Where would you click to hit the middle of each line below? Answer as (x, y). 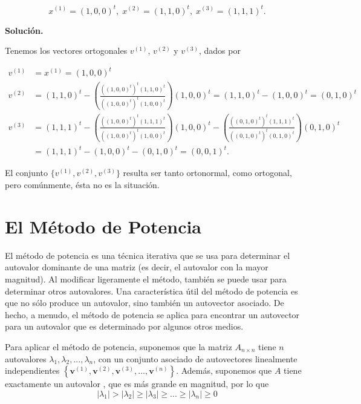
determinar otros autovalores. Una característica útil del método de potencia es (151, 291)
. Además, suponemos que (224, 370)
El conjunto (26, 173)
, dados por (220, 50)
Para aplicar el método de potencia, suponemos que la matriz (119, 346)
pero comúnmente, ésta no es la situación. (82, 185)
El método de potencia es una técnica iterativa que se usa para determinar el (148, 255)
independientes (32, 370)
